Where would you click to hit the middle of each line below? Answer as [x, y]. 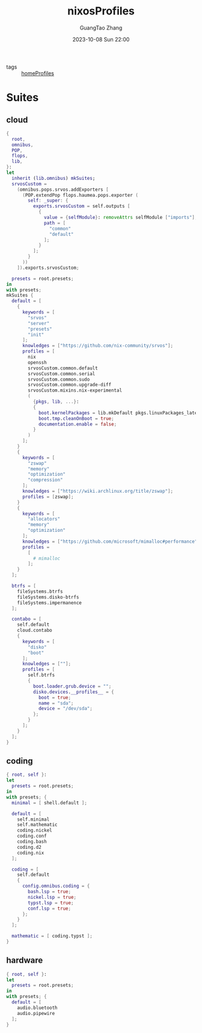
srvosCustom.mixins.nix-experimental [75, 390]
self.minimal [33, 819]
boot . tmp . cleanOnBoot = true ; [76, 418]
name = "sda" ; [56, 703]
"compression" [45, 480]
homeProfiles [38, 73]
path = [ [55, 223]
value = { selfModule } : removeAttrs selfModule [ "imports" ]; [121, 218]
